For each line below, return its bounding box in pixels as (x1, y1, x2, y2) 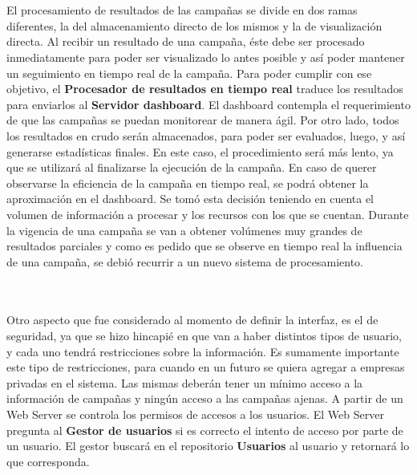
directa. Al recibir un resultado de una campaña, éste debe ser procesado (6, 33, 365, 50)
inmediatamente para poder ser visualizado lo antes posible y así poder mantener (6, 48, 405, 65)
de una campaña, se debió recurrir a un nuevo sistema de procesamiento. (6, 253, 363, 270)
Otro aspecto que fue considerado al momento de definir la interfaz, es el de (6, 311, 379, 328)
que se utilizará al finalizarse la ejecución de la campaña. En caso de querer (6, 159, 377, 176)
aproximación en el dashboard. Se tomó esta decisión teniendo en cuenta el (6, 190, 374, 207)
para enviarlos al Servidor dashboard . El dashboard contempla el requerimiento (6, 95, 411, 112)
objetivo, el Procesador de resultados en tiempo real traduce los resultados (6, 80, 403, 97)
